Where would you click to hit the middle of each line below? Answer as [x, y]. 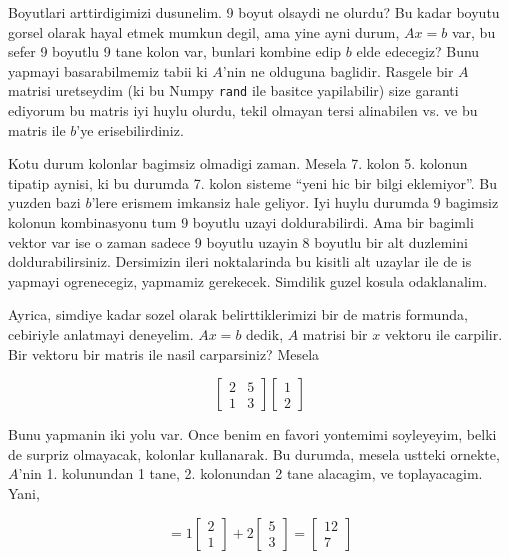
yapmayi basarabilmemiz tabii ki [108, 70]
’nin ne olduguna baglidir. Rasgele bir [338, 70]
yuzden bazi [44, 202]
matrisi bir [335, 333]
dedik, [265, 333]
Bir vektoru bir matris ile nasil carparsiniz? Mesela [164, 353]
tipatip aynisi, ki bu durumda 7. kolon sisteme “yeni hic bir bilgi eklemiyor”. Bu [253, 182]
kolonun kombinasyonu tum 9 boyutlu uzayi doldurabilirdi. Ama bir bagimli [241, 222]
